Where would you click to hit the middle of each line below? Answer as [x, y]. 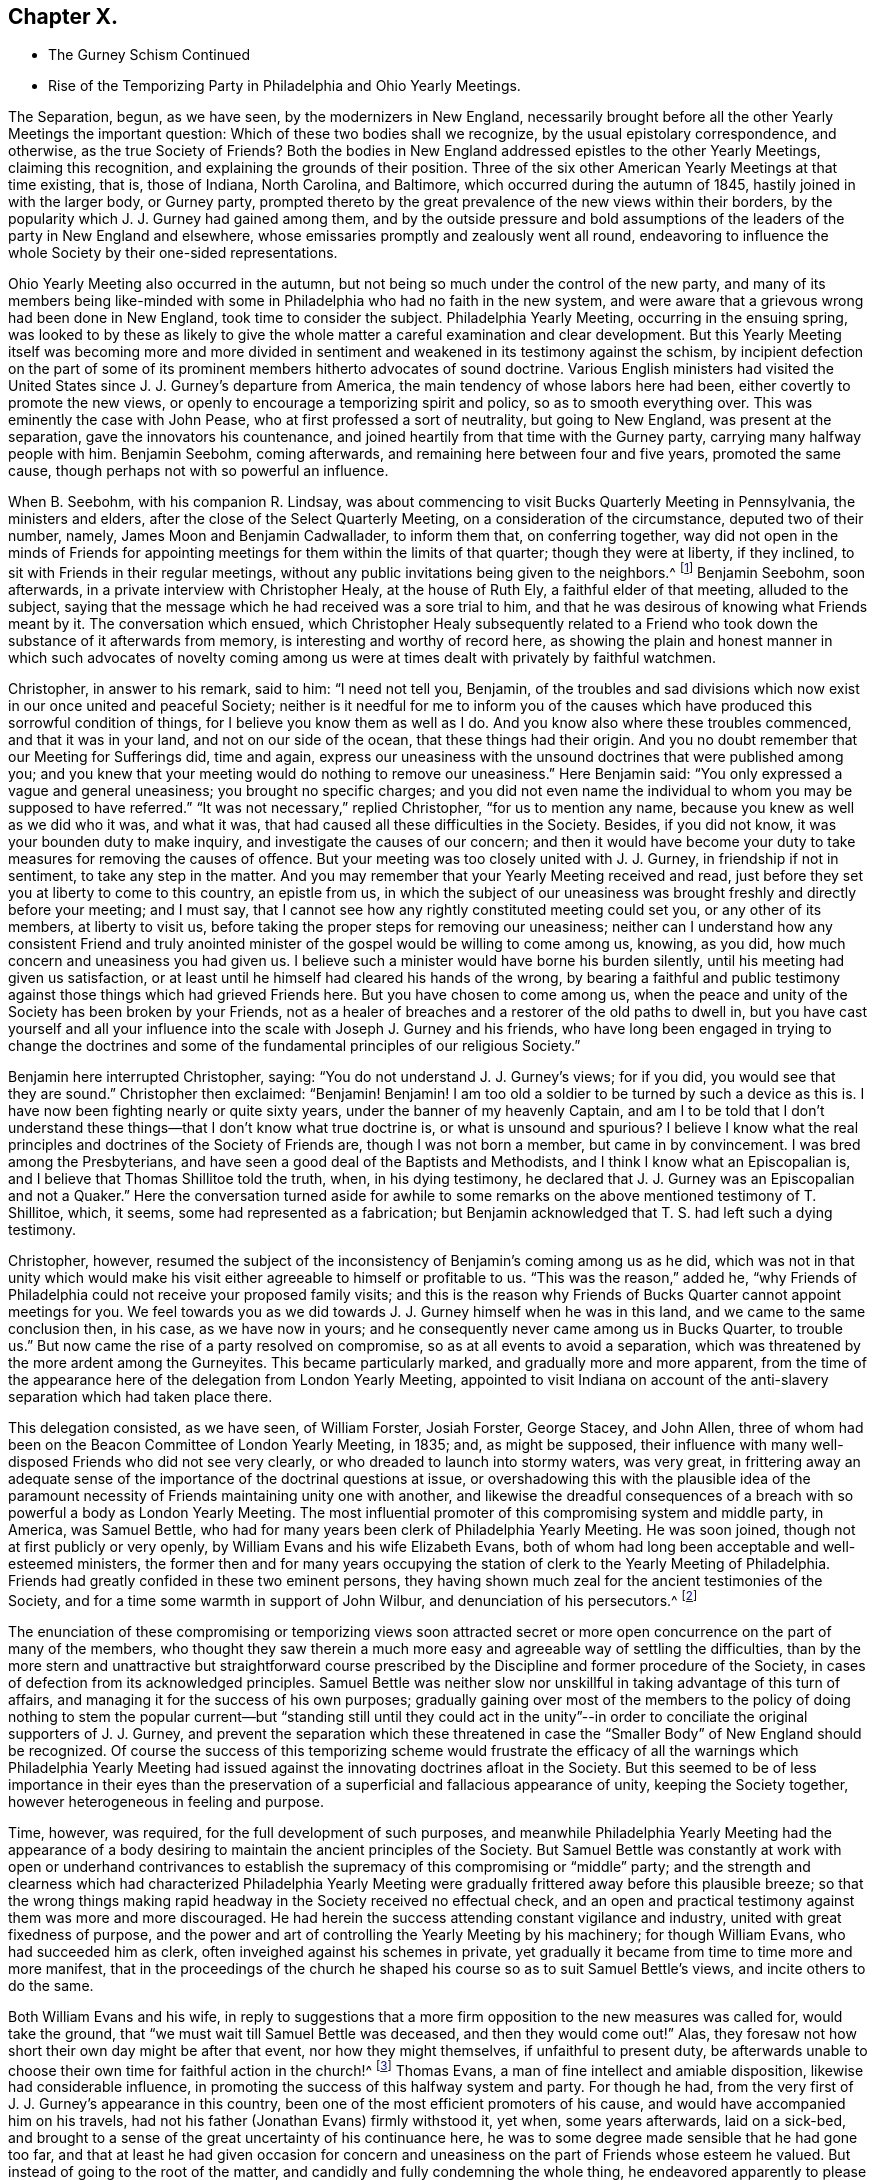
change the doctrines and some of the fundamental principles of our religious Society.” [294, 1046]
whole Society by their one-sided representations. [173, 253]
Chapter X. [63, 16]
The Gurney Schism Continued [149, 55]
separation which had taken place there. [140, 1397]
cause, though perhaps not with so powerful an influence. [198, 471]
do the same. [51, 1985]
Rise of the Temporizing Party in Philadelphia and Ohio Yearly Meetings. [284, 86]
